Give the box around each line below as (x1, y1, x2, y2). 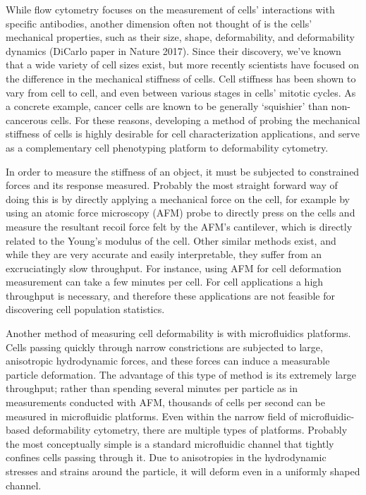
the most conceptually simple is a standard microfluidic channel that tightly (6, 436, 334, 451)
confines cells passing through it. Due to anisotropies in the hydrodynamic (6, 450, 327, 465)
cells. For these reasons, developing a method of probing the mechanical (50, 112, 360, 127)
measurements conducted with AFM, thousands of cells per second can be (6, 395, 325, 410)
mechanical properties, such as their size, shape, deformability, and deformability (6, 30, 355, 44)
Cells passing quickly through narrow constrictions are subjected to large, (6, 339, 323, 354)
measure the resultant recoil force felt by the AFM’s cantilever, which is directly (6, 219, 353, 233)
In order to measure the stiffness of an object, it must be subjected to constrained (6, 164, 360, 178)
